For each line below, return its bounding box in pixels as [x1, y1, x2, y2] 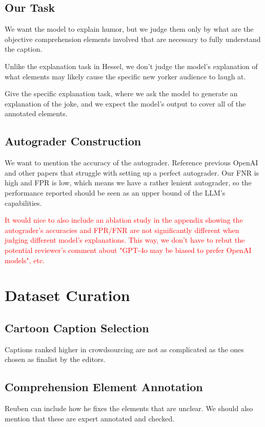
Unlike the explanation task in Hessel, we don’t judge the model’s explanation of [5, 60, 258, 71]
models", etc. [5, 254, 45, 265]
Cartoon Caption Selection [5, 319, 149, 335]
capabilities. [5, 197, 42, 208]
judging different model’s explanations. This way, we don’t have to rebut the [5, 234, 245, 245]
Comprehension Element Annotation [5, 379, 203, 395]
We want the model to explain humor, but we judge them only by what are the [5, 24, 254, 34]
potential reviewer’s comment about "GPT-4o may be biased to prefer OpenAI [5, 244, 252, 255]
